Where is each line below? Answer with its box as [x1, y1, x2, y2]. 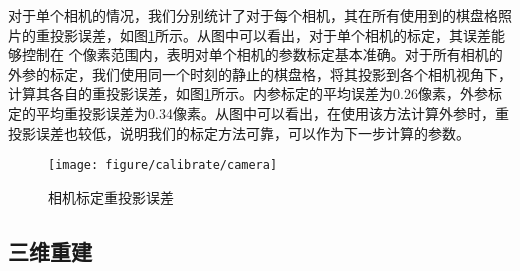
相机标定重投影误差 [48, 186, 174, 207]
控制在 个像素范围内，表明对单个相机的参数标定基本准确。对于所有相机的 [21, 44, 503, 65]
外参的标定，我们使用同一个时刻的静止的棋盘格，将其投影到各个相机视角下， [8, 63, 512, 84]
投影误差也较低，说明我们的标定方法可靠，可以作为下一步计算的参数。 [8, 122, 470, 143]
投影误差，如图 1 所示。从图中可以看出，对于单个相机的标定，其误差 [49, 24, 491, 45]
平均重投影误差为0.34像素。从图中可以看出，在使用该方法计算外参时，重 [35, 102, 509, 123]
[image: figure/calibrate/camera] [48, 158, 278, 173]
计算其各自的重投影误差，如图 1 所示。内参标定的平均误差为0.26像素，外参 [8, 83, 488, 104]
